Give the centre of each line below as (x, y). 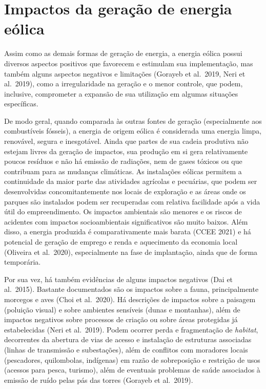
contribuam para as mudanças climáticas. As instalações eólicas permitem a (123, 171)
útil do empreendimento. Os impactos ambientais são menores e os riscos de (123, 211)
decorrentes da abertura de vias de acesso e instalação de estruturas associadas (128, 339)
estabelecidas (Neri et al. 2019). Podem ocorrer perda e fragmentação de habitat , (131, 329)
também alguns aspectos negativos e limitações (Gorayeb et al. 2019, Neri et (125, 73)
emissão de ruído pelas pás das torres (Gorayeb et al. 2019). (99, 379)
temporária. (23, 262)
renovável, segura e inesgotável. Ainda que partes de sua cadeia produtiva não (126, 141)
